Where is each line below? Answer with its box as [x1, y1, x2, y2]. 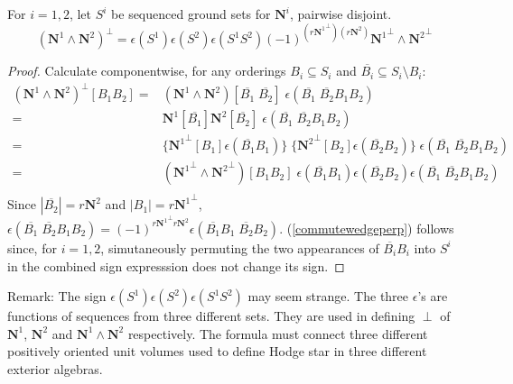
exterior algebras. [7, 359, 103, 378]
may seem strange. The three [247, 287, 409, 306]
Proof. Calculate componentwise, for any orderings [7, 61, 286, 80]
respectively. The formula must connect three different [127, 324, 428, 343]
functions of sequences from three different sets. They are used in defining [7, 306, 415, 325]
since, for [7, 238, 57, 257]
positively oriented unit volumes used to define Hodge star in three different [7, 342, 427, 361]
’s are [417, 287, 448, 306]
